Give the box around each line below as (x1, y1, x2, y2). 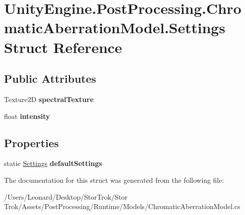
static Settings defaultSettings (4, 158, 102, 168)
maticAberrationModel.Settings (4, 17, 226, 38)
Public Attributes (4, 71, 96, 86)
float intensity (4, 110, 50, 121)
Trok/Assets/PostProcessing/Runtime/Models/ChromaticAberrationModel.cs (4, 201, 241, 212)
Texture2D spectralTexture (4, 94, 94, 104)
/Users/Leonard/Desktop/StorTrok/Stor (4, 191, 128, 202)
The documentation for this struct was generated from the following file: (4, 174, 224, 185)
